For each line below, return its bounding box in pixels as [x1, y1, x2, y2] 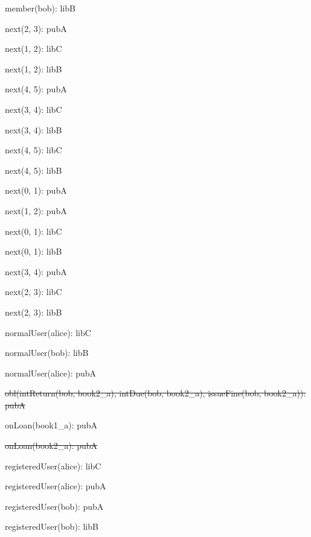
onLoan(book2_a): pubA [5, 439, 98, 452]
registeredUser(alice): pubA [5, 480, 106, 492]
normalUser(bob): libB [5, 346, 89, 359]
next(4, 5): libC [5, 144, 62, 156]
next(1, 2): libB [5, 62, 62, 75]
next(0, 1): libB [5, 245, 62, 258]
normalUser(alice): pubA [5, 366, 97, 379]
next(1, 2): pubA [5, 204, 67, 217]
